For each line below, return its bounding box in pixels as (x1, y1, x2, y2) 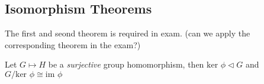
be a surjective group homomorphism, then (48, 58, 204, 70)
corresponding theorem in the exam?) (5, 38, 141, 51)
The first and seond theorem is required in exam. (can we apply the (5, 27, 250, 39)
